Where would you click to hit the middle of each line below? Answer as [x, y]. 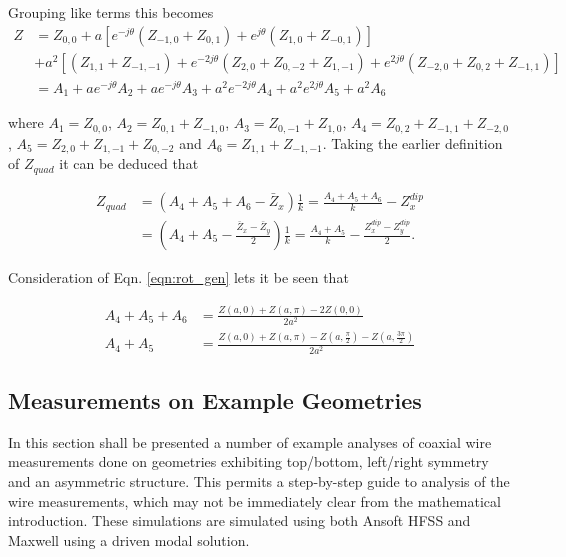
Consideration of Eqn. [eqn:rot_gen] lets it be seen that [178, 277]
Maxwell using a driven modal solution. [129, 539]
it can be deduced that [129, 163]
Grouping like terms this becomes [111, 12]
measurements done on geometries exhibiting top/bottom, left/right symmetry [248, 461]
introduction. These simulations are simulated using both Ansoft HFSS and [239, 520]
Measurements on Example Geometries [215, 399]
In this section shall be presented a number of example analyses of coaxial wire [250, 441]
